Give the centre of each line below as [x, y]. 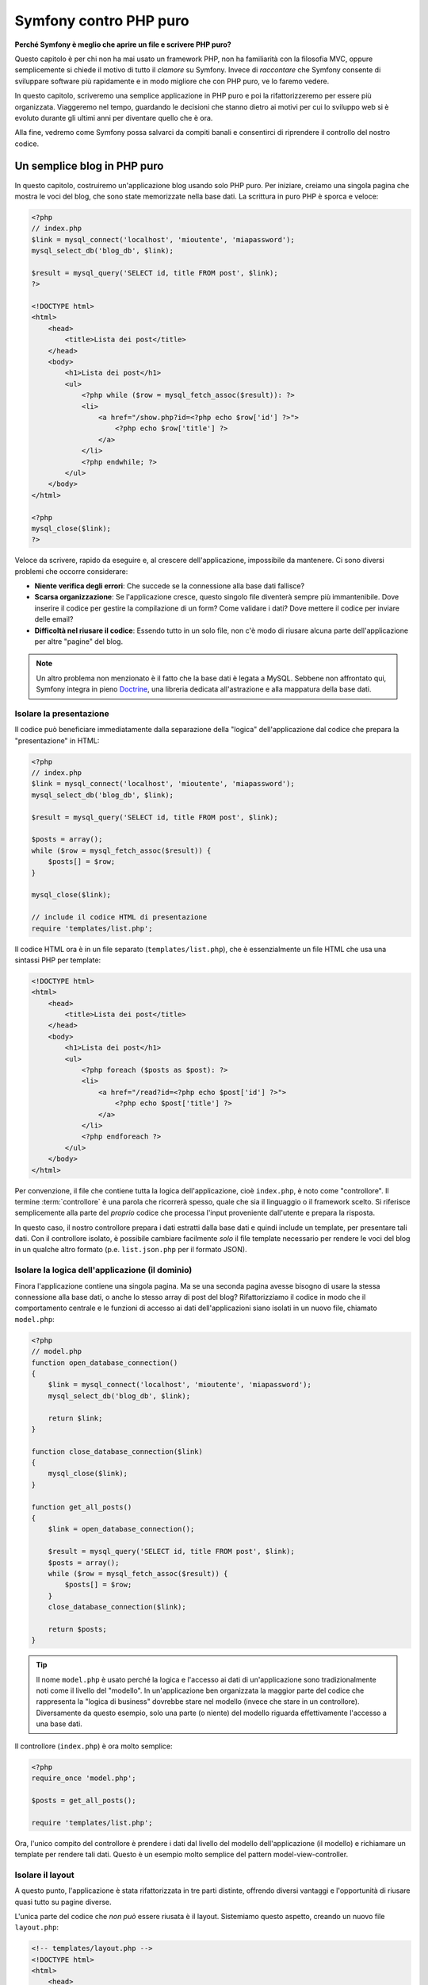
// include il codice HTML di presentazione [119, 917]
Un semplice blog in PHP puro [89, 166]
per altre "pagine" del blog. [78, 642]
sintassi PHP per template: [58, 960]
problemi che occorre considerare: [71, 571]
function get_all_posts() [82, 1507]
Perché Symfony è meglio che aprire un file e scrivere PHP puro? [123, 44]
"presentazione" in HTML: [57, 740]
